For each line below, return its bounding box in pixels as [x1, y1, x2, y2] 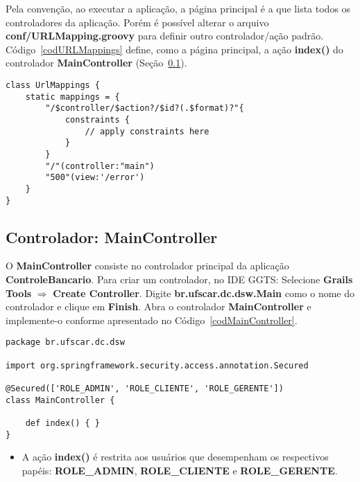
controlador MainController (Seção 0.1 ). [6, 55, 187, 70]
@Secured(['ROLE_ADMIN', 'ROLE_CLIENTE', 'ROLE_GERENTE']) [6, 383, 284, 393]
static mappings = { [25, 91, 120, 102]
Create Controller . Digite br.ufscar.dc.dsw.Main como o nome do [53, 285, 355, 300]
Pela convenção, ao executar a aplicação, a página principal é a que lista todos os [6, 1, 351, 15]
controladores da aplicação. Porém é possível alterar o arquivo [6, 15, 269, 29]
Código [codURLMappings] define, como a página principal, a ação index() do [6, 42, 343, 56]
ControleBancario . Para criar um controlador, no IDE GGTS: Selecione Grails [6, 271, 353, 286]
